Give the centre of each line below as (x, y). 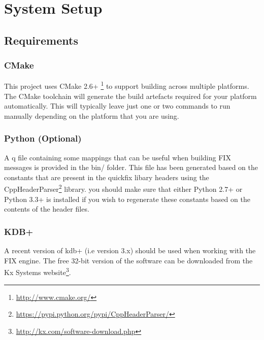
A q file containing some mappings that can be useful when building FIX (118, 157)
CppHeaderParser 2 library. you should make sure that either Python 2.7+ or (123, 188)
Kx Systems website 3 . (38, 271)
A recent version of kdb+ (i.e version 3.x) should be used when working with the (130, 250)
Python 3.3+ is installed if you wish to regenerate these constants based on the (127, 199)
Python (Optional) (43, 138)
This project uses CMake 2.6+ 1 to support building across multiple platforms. (127, 85)
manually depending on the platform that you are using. (92, 115)
